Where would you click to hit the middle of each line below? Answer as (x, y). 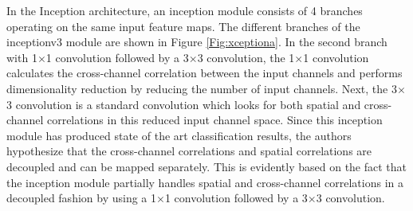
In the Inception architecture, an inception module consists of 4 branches (185, 10)
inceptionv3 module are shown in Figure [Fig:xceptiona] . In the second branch (197, 42)
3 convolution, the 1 (246, 57)
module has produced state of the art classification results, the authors (179, 135)
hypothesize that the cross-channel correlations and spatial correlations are (189, 151)
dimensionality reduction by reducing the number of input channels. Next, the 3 (202, 88)
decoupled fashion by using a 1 (82, 198)
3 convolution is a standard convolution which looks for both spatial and (184, 104)
